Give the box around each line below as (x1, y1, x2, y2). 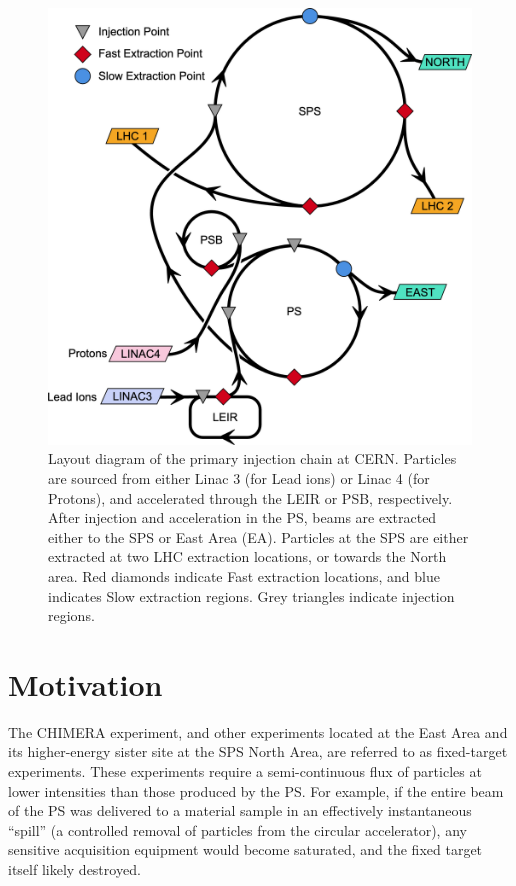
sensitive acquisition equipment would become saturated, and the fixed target (8, 839, 483, 860)
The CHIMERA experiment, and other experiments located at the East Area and (8, 721, 508, 742)
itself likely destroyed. (8, 859, 141, 879)
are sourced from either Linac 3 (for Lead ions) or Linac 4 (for (48, 467, 430, 488)
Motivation (8, 663, 163, 704)
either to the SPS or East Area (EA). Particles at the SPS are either (48, 526, 469, 547)
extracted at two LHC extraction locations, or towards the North (48, 546, 447, 567)
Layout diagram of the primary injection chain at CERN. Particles (48, 448, 457, 469)
